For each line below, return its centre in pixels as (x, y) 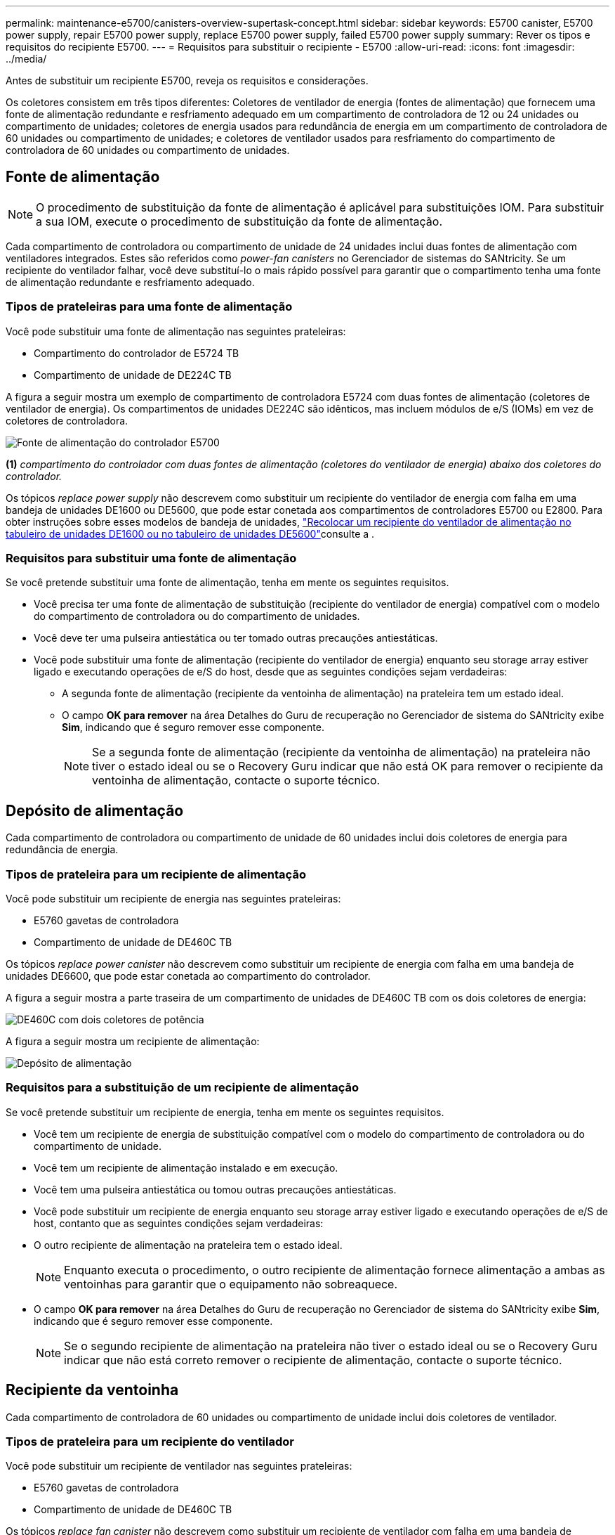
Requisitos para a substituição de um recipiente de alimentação (183, 1088)
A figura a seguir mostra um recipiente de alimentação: (133, 1041)
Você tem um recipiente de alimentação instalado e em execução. (186, 1167)
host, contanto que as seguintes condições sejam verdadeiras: (179, 1223)
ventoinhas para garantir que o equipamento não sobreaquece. (231, 1284)
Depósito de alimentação (95, 810)
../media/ (26, 59)
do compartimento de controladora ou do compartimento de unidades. (197, 616)
